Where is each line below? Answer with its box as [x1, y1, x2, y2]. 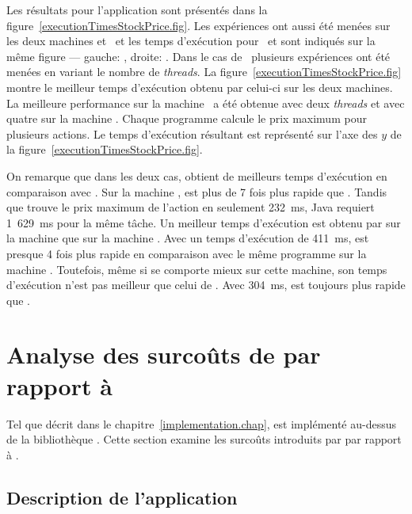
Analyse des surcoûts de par [6, 338, 321, 371]
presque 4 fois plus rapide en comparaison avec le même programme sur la [6, 245, 367, 261]
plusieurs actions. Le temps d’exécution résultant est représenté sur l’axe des [6, 125, 378, 142]
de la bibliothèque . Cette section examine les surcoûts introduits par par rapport [6, 431, 402, 447]
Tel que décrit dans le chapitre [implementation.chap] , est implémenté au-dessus [6, 415, 397, 432]
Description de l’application [6, 485, 238, 509]
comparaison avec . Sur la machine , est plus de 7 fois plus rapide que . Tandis [6, 183, 387, 200]
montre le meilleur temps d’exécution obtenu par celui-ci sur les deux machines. [6, 78, 393, 95]
